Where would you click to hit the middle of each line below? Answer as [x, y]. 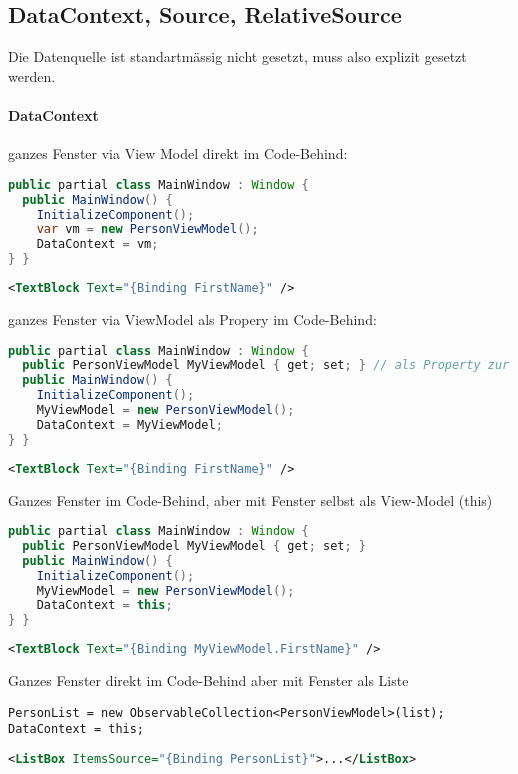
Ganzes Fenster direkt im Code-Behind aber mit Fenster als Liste [208, 680]
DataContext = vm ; [97, 244]
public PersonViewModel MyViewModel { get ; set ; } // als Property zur [266, 365]
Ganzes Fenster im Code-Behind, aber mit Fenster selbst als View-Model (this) [250, 499]
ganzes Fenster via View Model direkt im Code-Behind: [178, 153]
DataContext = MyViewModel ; [129, 424]
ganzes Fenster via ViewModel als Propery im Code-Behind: [192, 318]
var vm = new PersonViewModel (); [147, 229]
